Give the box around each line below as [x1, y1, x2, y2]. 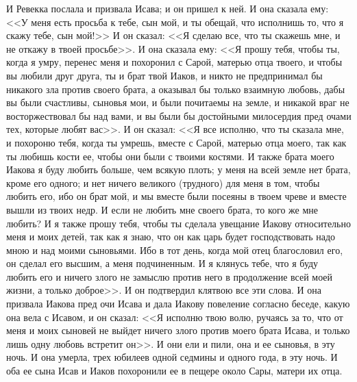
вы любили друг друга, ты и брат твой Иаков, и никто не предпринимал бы [6, 68, 323, 82]
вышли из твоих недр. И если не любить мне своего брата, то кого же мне [6, 202, 318, 216]
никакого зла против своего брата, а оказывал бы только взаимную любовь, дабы [6, 81, 345, 96]
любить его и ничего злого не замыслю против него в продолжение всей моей [6, 269, 333, 283]
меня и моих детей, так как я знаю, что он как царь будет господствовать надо [6, 229, 336, 244]
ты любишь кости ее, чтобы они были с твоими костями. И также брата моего [6, 149, 334, 163]
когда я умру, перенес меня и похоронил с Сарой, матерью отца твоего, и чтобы [6, 55, 343, 69]
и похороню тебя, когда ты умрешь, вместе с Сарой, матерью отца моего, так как [6, 135, 347, 149]
